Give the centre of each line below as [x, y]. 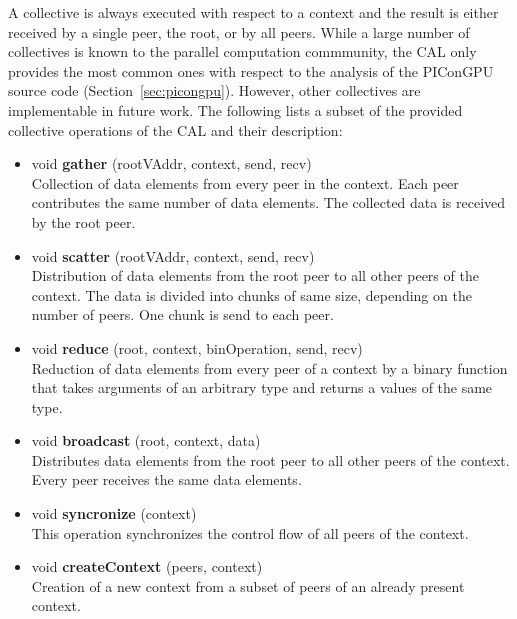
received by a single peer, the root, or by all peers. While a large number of [239, 31]
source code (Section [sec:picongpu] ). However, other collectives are [214, 90]
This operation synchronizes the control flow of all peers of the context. [250, 532]
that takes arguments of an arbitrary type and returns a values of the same [262, 387]
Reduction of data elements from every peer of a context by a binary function [269, 367]
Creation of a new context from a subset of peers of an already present [248, 585]
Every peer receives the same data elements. [166, 479]
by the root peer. [83, 221]
